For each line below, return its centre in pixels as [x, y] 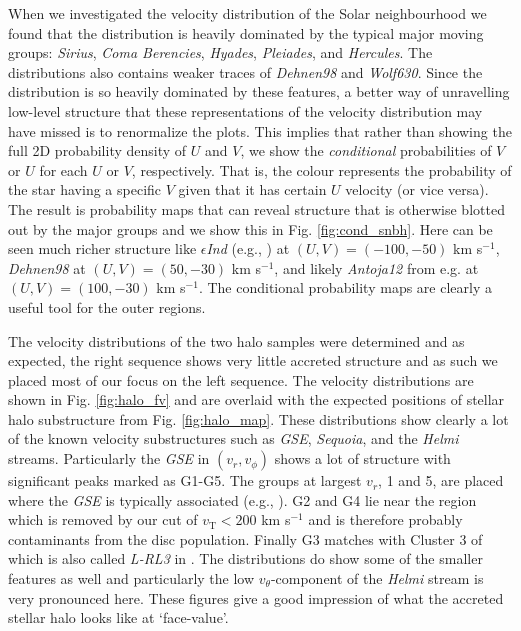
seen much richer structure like [102, 248]
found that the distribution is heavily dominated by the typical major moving [246, 32]
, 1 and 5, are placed [441, 480]
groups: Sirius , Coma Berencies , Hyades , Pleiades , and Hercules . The [220, 52]
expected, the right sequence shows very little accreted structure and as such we [253, 360]
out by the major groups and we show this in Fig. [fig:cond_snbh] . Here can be [250, 228]
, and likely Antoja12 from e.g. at [376, 267]
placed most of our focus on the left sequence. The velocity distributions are [241, 379]
